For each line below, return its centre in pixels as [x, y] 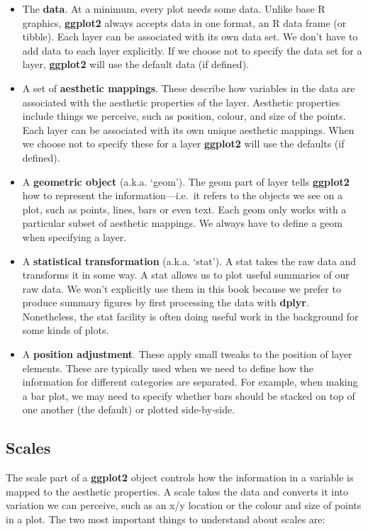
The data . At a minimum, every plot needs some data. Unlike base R [174, 9]
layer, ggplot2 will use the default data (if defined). [135, 64]
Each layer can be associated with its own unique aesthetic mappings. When [188, 129]
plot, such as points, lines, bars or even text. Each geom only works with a [184, 209]
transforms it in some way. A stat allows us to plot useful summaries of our [186, 275]
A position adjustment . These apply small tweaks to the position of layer [187, 354]
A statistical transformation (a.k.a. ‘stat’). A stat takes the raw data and [189, 261]
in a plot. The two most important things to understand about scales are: [166, 519]
